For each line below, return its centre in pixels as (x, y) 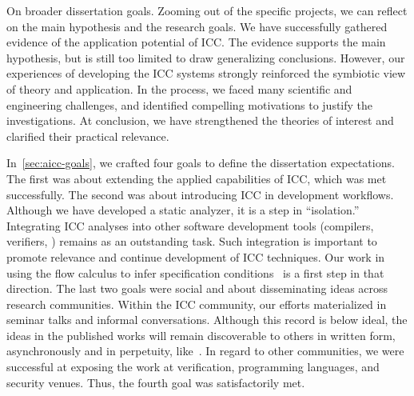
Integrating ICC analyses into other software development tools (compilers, (190, 225)
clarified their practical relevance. (88, 136)
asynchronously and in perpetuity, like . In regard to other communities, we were (205, 351)
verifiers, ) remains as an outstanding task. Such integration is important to (192, 241)
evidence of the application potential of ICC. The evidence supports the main (196, 42)
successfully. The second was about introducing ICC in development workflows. (200, 194)
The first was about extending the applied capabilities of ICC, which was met (197, 178)
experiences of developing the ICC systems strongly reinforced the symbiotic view (206, 73)
